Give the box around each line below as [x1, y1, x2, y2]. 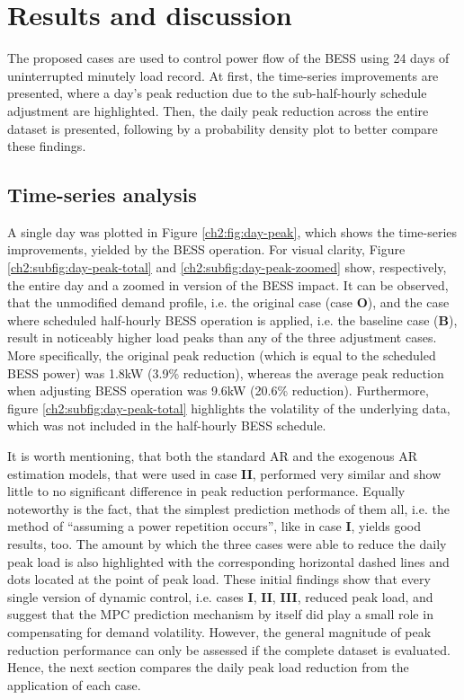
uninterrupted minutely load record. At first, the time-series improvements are [7, 66, 439, 84]
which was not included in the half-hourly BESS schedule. [7, 416, 326, 435]
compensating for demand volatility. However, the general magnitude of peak [7, 622, 432, 641]
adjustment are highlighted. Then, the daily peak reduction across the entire [7, 101, 429, 120]
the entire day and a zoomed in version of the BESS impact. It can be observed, [7, 275, 449, 294]
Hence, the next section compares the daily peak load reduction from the [7, 658, 409, 677]
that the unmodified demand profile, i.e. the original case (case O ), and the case [7, 293, 450, 312]
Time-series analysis [7, 181, 197, 208]
